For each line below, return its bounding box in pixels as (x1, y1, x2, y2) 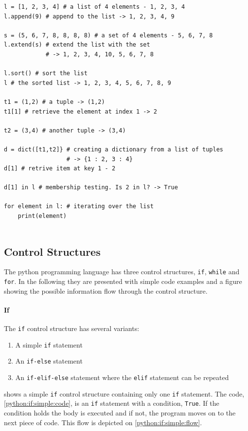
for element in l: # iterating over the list (4, 203, 154, 210)
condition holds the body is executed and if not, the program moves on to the (4, 408, 236, 418)
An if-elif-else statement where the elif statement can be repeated (15, 372, 229, 382)
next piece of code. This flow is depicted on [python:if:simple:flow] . (4, 417, 202, 427)
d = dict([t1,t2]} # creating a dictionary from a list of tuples (4, 146, 224, 153)
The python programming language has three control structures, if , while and (4, 266, 240, 277)
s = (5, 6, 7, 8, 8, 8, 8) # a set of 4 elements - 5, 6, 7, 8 (4, 32, 213, 39)
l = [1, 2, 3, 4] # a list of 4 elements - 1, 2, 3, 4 (4, 3, 185, 10)
